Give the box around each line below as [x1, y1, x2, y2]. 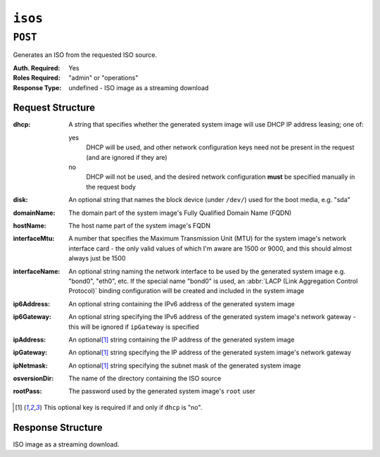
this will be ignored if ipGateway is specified [68, 323, 200, 331]
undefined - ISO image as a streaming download [68, 83, 209, 92]
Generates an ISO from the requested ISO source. [13, 51, 158, 59]
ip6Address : [13, 299, 51, 308]
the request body [86, 182, 137, 191]
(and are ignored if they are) [86, 153, 168, 161]
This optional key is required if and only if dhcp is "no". [43, 403, 203, 411]
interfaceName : [13, 267, 61, 275]
